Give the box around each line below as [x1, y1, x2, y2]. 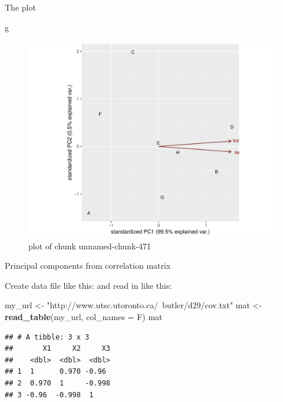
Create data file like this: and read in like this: [5, 279, 172, 291]
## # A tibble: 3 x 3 [5, 332, 90, 341]
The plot [5, 1, 36, 13]
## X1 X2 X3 [5, 344, 110, 353]
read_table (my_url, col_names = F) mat [5, 311, 163, 323]
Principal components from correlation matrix [5, 259, 171, 272]
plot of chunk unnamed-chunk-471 [28, 239, 152, 252]
